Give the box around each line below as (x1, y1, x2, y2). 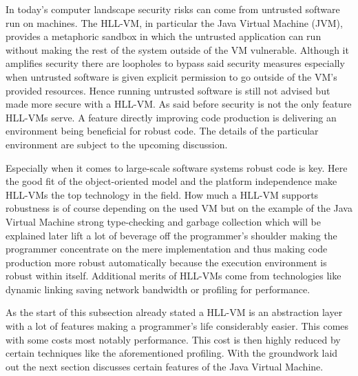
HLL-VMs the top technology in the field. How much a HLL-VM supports (6, 187, 319, 201)
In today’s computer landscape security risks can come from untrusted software (6, 2, 340, 16)
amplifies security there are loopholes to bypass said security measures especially (6, 56, 345, 70)
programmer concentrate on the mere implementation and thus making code (6, 241, 328, 256)
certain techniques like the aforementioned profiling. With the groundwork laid (6, 346, 338, 360)
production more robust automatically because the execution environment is (6, 255, 327, 269)
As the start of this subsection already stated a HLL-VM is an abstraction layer (6, 305, 343, 319)
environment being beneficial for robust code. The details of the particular (6, 123, 319, 138)
